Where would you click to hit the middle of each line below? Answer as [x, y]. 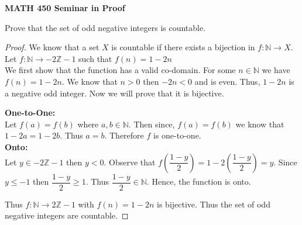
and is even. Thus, [227, 81]
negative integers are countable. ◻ [67, 215]
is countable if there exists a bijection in [183, 47]
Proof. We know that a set [52, 47]
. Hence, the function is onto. [199, 181]
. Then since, [152, 124]
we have [276, 70]
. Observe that [130, 162]
